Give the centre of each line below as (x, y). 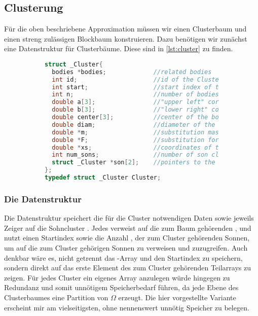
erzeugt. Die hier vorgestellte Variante (177, 297)
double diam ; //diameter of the (134, 125)
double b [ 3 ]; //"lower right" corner (143, 110)
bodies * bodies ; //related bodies (132, 72)
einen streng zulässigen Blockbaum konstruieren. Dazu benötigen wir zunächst (126, 38)
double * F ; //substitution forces (141, 140)
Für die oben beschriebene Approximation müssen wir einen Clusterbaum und (125, 29)
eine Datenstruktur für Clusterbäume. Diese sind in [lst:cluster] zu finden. (119, 48)
